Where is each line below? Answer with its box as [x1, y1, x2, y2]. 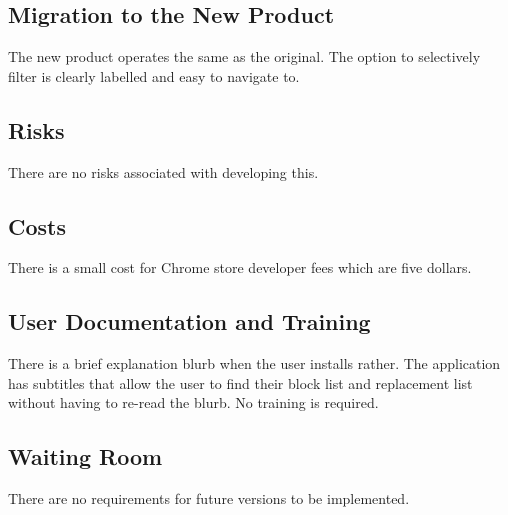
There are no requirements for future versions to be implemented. [8, 488, 410, 509]
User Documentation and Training [8, 306, 371, 337]
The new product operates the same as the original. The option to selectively [8, 46, 481, 67]
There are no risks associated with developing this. [8, 161, 319, 182]
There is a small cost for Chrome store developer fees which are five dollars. [8, 257, 472, 278]
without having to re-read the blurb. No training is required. [8, 392, 379, 413]
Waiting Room [8, 441, 163, 472]
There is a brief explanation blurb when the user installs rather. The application [8, 353, 501, 374]
